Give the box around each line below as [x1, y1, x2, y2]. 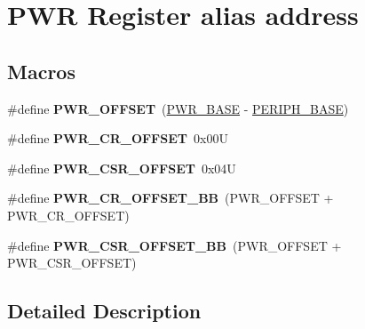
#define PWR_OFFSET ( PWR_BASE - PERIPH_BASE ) [7, 99, 349, 117]
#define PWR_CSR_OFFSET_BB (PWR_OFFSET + [7, 236, 342, 254]
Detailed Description [7, 297, 202, 325]
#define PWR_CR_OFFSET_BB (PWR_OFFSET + [7, 189, 334, 207]
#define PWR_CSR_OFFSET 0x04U [7, 158, 236, 177]
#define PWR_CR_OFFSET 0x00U [7, 129, 228, 148]
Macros [7, 57, 75, 84]
